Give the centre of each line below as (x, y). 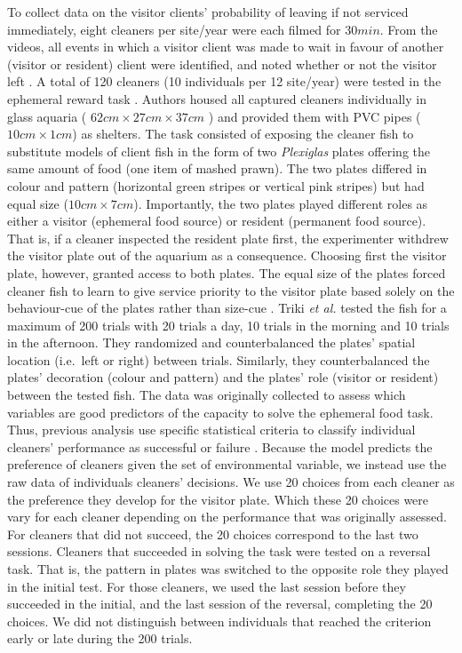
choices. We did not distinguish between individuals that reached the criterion (219, 621)
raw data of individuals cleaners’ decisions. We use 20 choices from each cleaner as (231, 482)
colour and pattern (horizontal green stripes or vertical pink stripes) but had (216, 185)
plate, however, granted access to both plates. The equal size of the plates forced (227, 272)
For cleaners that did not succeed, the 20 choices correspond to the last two (213, 534)
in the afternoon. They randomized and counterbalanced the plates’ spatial (211, 342)
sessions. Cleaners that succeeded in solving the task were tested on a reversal (219, 551)
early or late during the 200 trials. (100, 638)
